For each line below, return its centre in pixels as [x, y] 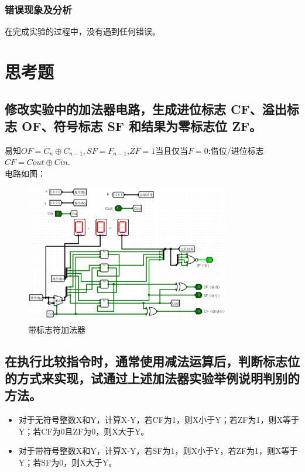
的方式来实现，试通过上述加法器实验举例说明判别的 [152, 378]
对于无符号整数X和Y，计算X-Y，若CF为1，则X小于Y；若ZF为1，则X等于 [159, 420]
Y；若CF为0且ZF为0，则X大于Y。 [84, 431]
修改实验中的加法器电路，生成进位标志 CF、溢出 [146, 108]
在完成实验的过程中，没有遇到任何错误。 [83, 31]
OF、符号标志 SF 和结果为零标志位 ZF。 [142, 125]
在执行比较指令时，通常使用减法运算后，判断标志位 [152, 361]
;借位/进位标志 [236, 150]
